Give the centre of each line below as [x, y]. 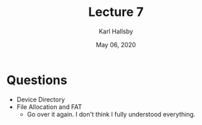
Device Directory [41, 99]
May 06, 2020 [116, 44]
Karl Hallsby [116, 31]
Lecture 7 [116, 12]
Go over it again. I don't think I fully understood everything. [111, 114]
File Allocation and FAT [49, 107]
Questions [37, 80]
